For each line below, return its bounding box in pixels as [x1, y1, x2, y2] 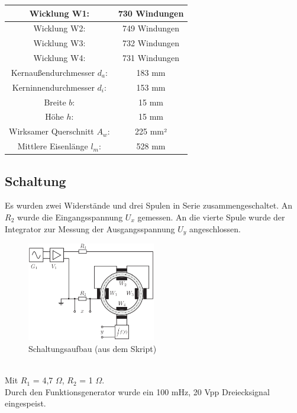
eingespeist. [5, 397, 46, 409]
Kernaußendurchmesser [11, 66, 95, 78]
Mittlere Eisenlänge [17, 140, 88, 152]
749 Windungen [122, 22, 180, 34]
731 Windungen [122, 52, 180, 64]
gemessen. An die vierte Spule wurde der [137, 210, 285, 223]
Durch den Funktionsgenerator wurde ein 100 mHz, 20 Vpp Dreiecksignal [5, 385, 270, 398]
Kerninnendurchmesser [12, 81, 95, 93]
